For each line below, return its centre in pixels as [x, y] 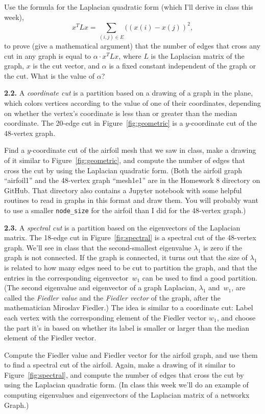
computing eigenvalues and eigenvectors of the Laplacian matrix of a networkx [127, 395]
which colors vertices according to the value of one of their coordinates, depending [132, 102]
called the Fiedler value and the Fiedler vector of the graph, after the [113, 297]
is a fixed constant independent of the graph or [183, 66]
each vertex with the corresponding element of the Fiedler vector [105, 317]
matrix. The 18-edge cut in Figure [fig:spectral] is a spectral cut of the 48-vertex [130, 237]
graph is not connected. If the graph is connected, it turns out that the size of [126, 257]
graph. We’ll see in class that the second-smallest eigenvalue [98, 247]
